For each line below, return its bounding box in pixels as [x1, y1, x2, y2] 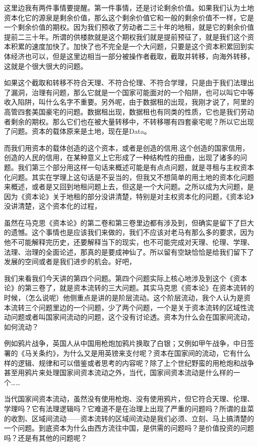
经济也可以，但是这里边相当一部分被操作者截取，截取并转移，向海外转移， [10, 51, 254, 61]
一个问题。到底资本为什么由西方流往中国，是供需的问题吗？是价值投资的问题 [4, 423, 254, 433]
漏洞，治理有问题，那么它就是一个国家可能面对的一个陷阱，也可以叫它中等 [10, 87, 254, 97]
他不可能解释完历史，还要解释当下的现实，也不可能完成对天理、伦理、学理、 [4, 237, 254, 247]
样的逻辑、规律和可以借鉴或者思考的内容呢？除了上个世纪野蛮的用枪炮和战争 [4, 357, 254, 368]
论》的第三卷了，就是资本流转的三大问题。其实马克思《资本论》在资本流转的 [4, 282, 254, 293]
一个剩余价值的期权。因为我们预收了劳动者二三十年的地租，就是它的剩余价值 [4, 22, 254, 32]
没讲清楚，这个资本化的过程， [4, 201, 101, 211]
